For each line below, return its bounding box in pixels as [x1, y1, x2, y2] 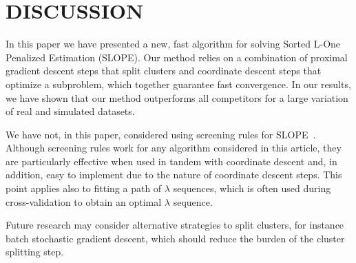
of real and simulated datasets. [6, 104, 135, 118]
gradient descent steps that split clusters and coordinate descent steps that [6, 63, 322, 78]
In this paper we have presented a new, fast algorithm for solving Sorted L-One [6, 36, 341, 51]
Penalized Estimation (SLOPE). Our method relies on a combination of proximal [6, 50, 348, 64]
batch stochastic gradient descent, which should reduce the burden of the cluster [6, 231, 345, 245]
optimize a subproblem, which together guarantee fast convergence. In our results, [6, 76, 351, 91]
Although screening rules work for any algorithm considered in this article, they [6, 140, 342, 155]
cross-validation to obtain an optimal [6, 194, 162, 209]
